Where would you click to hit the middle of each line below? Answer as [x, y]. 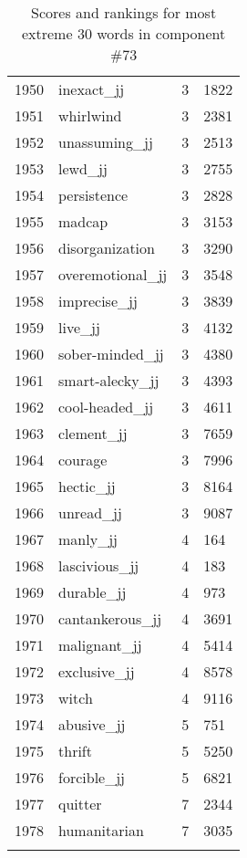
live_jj [79, 327]
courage [83, 460]
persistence [93, 195]
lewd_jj [83, 168]
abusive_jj [92, 724]
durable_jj [93, 592]
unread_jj [90, 513]
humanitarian [101, 830]
